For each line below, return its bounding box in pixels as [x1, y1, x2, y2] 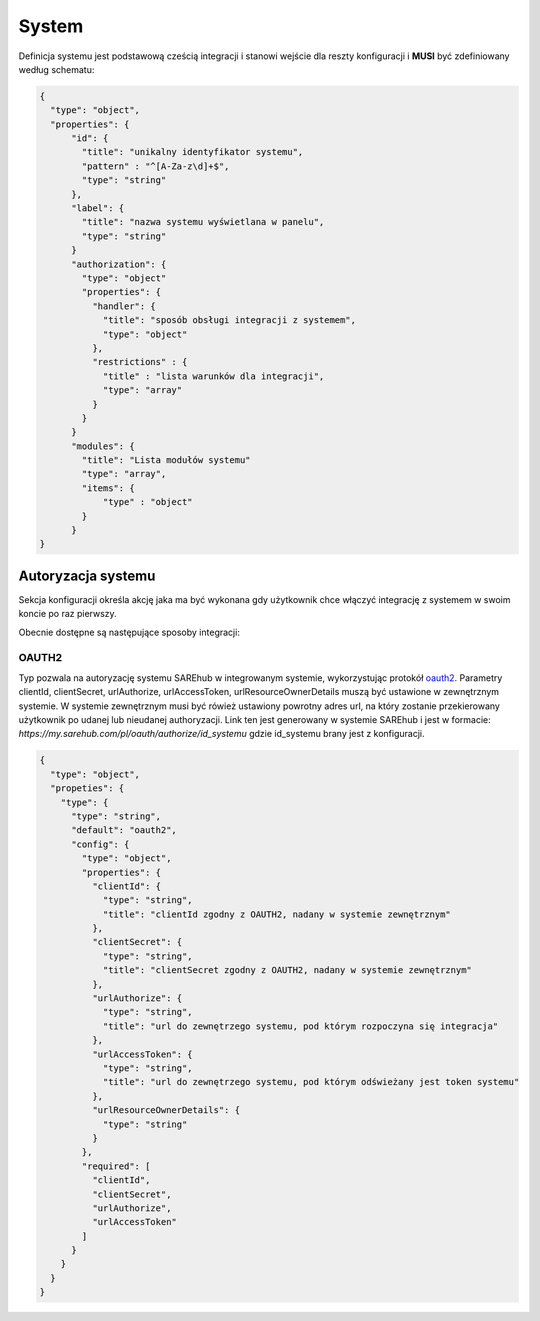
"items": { [81, 482, 135, 494]
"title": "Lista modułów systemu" [81, 455, 251, 466]
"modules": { [71, 440, 135, 452]
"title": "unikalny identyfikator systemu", [81, 146, 304, 158]
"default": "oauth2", [71, 825, 177, 836]
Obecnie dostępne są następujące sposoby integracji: [18, 626, 240, 638]
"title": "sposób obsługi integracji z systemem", [102, 315, 357, 326]
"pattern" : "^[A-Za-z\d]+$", [81, 160, 230, 172]
